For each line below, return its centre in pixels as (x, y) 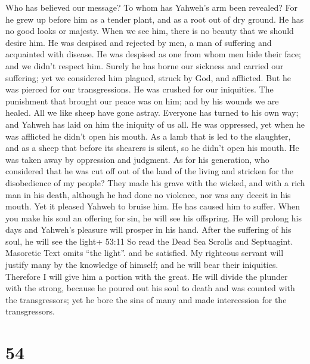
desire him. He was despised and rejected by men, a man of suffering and (139, 42)
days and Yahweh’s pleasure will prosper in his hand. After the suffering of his (148, 229)
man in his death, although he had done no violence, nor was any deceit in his (148, 194)
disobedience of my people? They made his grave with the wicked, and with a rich (155, 182)
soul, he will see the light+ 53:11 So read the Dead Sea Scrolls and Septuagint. (149, 241)
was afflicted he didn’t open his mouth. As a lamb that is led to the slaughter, (148, 136)
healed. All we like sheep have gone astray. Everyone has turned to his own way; (152, 112)
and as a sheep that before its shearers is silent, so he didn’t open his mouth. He (152, 148)
